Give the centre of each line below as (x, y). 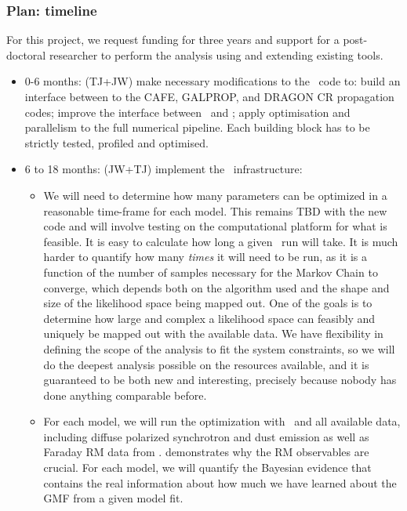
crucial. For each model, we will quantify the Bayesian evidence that (207, 468)
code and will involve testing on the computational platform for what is (215, 226)
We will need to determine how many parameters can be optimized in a (215, 195)
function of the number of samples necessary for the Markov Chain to (211, 272)
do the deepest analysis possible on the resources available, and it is (206, 364)
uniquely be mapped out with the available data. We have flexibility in (213, 333)
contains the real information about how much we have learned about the (220, 482)
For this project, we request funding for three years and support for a (173, 40)
